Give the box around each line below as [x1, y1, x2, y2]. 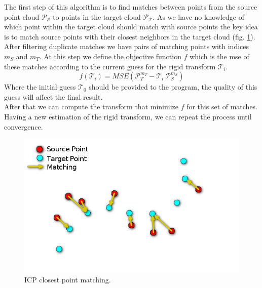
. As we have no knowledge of [153, 11, 244, 22]
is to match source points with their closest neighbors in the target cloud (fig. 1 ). [4, 31, 255, 42]
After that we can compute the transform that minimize [4, 101, 178, 112]
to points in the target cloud [53, 11, 141, 22]
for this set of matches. [186, 101, 258, 112]
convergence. [4, 121, 43, 132]
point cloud [4, 11, 40, 22]
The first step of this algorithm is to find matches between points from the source [4, 2, 257, 12]
